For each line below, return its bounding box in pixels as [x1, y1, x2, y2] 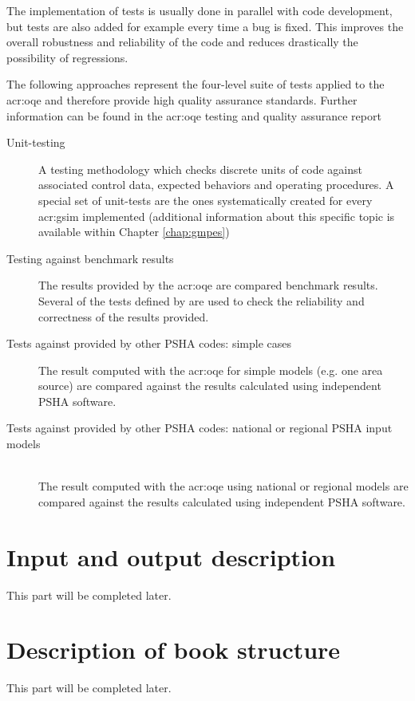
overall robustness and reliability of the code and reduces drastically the [6, 33, 358, 50]
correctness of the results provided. [38, 308, 209, 325]
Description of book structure [6, 633, 341, 666]
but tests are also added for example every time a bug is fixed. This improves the [6, 18, 404, 34]
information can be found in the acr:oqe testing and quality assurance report [6, 107, 381, 124]
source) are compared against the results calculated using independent [38, 377, 381, 394]
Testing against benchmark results [6, 250, 174, 266]
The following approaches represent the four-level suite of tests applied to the [6, 76, 385, 93]
